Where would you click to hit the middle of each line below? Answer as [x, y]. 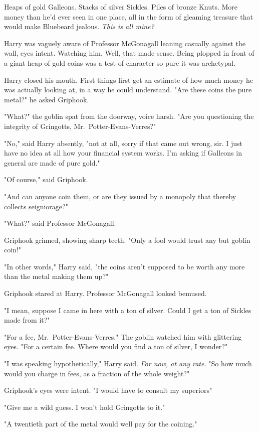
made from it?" [27, 320]
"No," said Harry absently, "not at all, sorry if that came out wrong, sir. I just [123, 143]
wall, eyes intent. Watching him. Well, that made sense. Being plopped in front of [129, 53]
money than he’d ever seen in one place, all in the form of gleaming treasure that [128, 16]
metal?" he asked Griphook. [47, 99]
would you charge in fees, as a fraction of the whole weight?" [97, 373]
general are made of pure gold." [52, 162]
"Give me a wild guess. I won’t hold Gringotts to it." [85, 407]
